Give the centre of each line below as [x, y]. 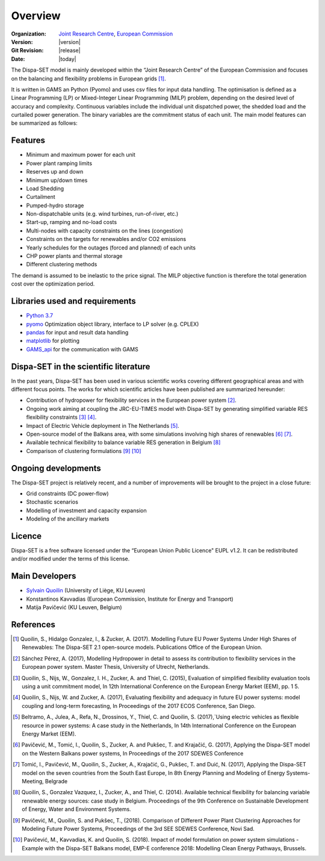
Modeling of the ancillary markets [68, 519]
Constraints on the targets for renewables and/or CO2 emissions [106, 239]
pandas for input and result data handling [77, 332]
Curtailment [41, 197]
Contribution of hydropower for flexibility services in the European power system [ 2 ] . [132, 400]
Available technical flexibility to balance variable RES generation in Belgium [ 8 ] [123, 442]
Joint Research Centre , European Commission [116, 34]
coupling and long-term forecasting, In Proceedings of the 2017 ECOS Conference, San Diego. [139, 706]
